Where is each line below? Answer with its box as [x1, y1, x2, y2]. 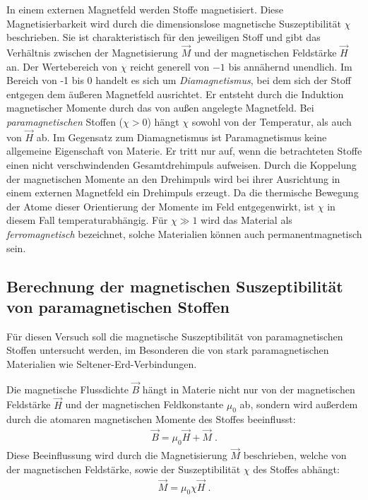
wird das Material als [201, 213, 292, 227]
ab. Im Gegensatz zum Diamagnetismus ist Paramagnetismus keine [36, 129, 327, 144]
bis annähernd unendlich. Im [228, 59, 352, 73]
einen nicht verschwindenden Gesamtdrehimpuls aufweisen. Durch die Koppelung [6, 157, 357, 172]
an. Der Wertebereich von [6, 59, 118, 73]
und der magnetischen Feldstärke [194, 45, 337, 59]
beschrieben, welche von [243, 448, 347, 463]
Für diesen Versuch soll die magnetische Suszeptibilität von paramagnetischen [6, 328, 343, 343]
